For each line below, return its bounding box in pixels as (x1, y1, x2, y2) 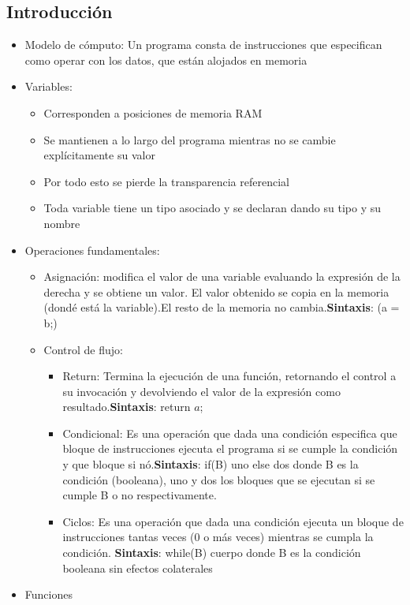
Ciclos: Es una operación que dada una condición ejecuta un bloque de (62, 513, 404, 529)
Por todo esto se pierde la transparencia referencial (43, 173, 289, 189)
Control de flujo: (43, 341, 123, 357)
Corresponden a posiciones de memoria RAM (43, 104, 263, 121)
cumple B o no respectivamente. (62, 487, 217, 503)
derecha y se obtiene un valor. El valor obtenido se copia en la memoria (43, 283, 389, 300)
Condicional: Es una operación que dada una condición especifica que (62, 424, 397, 441)
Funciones (24, 586, 73, 603)
